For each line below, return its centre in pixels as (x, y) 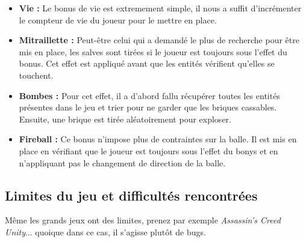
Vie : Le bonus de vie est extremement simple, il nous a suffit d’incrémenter (160, 8)
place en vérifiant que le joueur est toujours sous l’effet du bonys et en (148, 150)
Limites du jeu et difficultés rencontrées (131, 195)
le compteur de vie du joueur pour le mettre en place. (118, 20)
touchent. (36, 75)
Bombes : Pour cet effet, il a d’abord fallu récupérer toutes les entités (149, 95)
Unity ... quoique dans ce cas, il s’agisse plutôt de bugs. (105, 231)
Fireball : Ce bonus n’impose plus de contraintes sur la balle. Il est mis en (158, 139)
